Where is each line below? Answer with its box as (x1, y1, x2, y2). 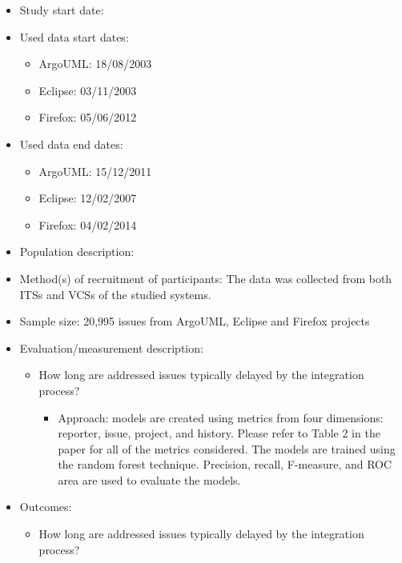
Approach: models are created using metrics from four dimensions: (58, 409, 384, 425)
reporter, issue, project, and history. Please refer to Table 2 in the (58, 425, 380, 441)
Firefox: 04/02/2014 (38, 216, 137, 233)
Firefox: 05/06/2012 (38, 109, 137, 126)
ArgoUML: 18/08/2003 (38, 55, 152, 72)
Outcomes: (19, 498, 72, 515)
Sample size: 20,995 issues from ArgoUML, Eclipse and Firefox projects (19, 313, 370, 329)
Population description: (19, 243, 135, 260)
